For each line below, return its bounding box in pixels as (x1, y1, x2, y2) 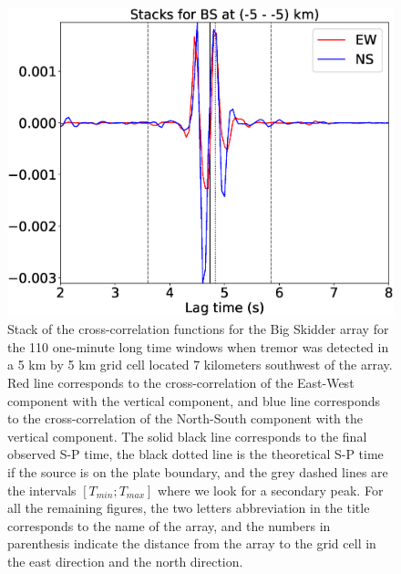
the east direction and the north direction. (7, 551, 243, 570)
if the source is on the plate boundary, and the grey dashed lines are (7, 462, 388, 481)
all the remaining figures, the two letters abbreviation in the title (7, 498, 370, 517)
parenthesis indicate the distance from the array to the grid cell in (7, 534, 376, 553)
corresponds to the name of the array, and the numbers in (7, 516, 331, 535)
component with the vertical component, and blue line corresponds (7, 391, 381, 410)
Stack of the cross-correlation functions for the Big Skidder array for (7, 319, 389, 339)
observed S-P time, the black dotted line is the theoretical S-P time (7, 444, 384, 464)
